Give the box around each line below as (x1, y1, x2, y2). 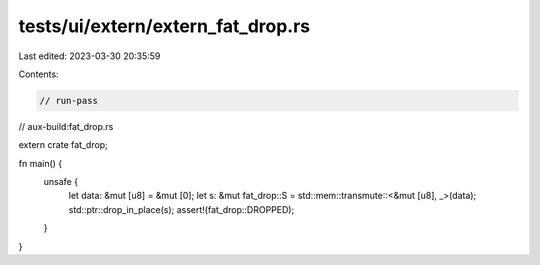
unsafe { (43, 176, 79, 188)
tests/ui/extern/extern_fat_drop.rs (18, 15, 311, 37)
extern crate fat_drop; (18, 139, 109, 151)
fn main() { (18, 157, 63, 169)
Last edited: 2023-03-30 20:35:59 (18, 50, 161, 62)
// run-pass (39, 95, 99, 106)
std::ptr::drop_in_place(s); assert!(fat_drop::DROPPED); (68, 203, 295, 215)
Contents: (18, 68, 59, 80)
